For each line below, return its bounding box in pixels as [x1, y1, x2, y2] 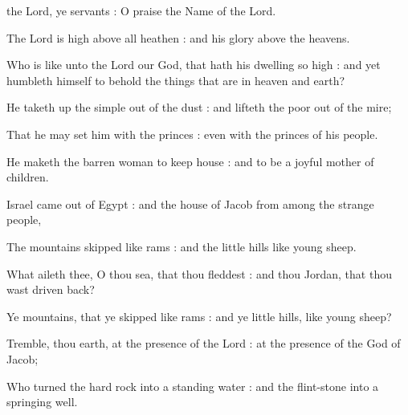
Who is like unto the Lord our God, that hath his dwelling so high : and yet [6, 56, 381, 73]
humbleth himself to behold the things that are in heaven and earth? [6, 71, 345, 88]
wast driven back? [6, 281, 95, 298]
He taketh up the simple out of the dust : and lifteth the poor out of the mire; [6, 99, 392, 116]
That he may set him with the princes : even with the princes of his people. [6, 125, 378, 142]
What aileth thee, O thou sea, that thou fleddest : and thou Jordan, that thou [6, 265, 392, 282]
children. [6, 169, 49, 185]
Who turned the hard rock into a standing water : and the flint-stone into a [6, 377, 379, 394]
